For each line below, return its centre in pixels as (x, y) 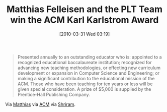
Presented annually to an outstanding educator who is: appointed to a (90, 57)
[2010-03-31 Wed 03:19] (85, 34)
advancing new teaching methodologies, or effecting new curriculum (89, 68)
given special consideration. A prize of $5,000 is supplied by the (84, 89)
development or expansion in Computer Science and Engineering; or (89, 73)
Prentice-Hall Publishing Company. (54, 94)
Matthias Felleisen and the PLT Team (85, 9)
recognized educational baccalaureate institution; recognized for (85, 62)
